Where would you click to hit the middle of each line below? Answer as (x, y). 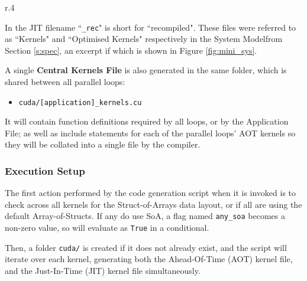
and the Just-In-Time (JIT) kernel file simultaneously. (103, 271)
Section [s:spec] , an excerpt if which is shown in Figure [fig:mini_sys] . (131, 50)
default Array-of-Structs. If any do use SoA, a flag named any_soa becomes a (145, 216)
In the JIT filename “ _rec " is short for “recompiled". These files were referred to (151, 27)
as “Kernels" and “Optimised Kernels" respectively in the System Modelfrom (144, 39)
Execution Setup (45, 170)
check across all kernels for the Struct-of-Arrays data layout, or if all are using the (153, 204)
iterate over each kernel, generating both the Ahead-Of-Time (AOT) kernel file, (149, 259)
